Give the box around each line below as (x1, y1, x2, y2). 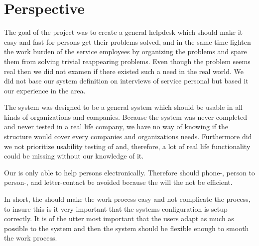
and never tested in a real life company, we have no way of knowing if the (4, 121, 229, 132)
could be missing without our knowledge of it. (4, 151, 144, 161)
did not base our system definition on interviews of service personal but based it (4, 76, 249, 86)
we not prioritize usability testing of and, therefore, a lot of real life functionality (4, 141, 251, 151)
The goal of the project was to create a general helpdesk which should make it (4, 27, 243, 37)
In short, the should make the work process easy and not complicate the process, (4, 194, 251, 204)
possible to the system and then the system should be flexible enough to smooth (4, 223, 249, 233)
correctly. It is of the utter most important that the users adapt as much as (4, 213, 234, 224)
